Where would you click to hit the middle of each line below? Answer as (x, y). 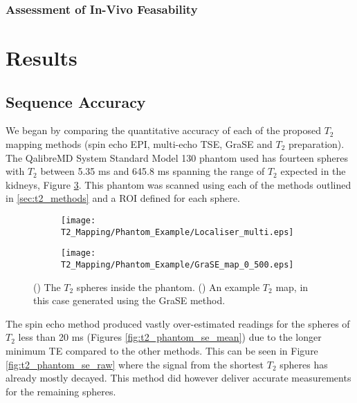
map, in (292, 287)
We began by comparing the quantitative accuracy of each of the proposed (163, 130)
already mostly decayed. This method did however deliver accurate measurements (178, 378)
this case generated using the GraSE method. (129, 300)
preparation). (316, 144)
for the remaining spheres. (61, 391)
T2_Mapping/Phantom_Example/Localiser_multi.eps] (177, 232)
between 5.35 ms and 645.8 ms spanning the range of (153, 171)
